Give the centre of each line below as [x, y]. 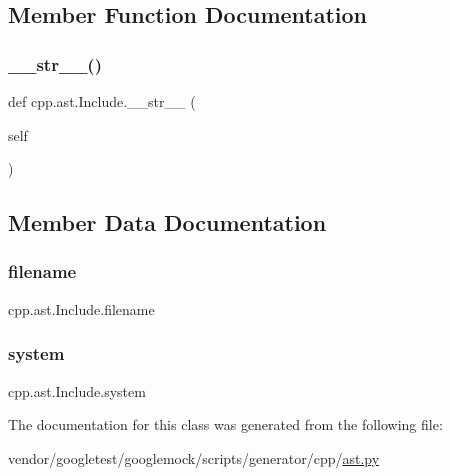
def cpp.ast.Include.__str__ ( [102, 101]
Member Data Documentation [167, 222]
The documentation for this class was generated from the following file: [225, 424]
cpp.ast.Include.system [77, 390]
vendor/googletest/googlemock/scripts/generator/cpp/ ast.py [194, 457]
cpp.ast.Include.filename [81, 308]
